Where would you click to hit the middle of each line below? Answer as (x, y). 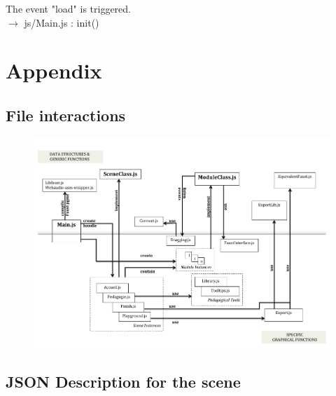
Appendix (54, 70)
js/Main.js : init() (62, 22)
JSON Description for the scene (123, 382)
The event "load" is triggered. (69, 8)
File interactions (66, 115)
